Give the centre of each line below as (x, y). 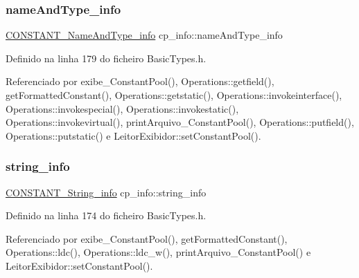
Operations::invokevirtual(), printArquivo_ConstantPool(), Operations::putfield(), (180, 122)
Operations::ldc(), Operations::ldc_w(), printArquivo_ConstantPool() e (158, 252)
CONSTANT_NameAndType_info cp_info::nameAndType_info (144, 35)
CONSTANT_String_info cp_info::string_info (106, 192)
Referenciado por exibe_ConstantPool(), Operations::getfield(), (140, 81)
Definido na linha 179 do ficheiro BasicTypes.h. (106, 58)
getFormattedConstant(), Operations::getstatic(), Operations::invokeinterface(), (174, 95)
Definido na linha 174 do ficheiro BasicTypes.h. (106, 215)
